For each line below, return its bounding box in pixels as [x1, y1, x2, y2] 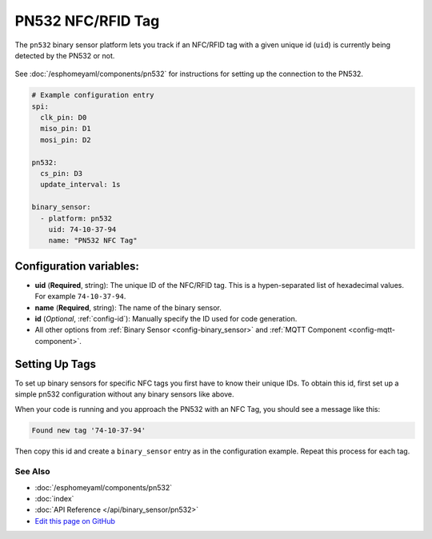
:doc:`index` [34, 494, 74, 504]
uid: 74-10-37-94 [48, 225, 117, 234]
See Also [14, 466, 50, 477]
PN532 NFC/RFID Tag [14, 12, 160, 30]
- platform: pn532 [40, 214, 112, 223]
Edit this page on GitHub [34, 516, 116, 525]
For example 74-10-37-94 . [34, 292, 126, 301]
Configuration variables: [14, 259, 140, 273]
